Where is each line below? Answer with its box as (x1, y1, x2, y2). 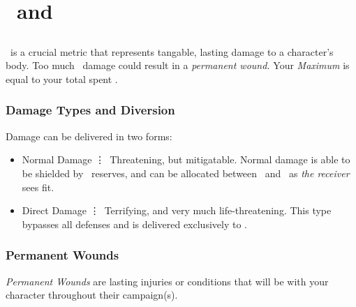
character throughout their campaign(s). (6, 287, 178, 302)
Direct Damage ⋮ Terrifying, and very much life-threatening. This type (22, 203, 332, 218)
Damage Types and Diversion (6, 101, 175, 119)
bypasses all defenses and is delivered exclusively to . (22, 216, 247, 231)
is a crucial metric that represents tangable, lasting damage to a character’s (10, 44, 334, 59)
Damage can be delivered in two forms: (6, 128, 172, 143)
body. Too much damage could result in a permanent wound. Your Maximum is (6, 58, 350, 73)
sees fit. (22, 179, 54, 194)
